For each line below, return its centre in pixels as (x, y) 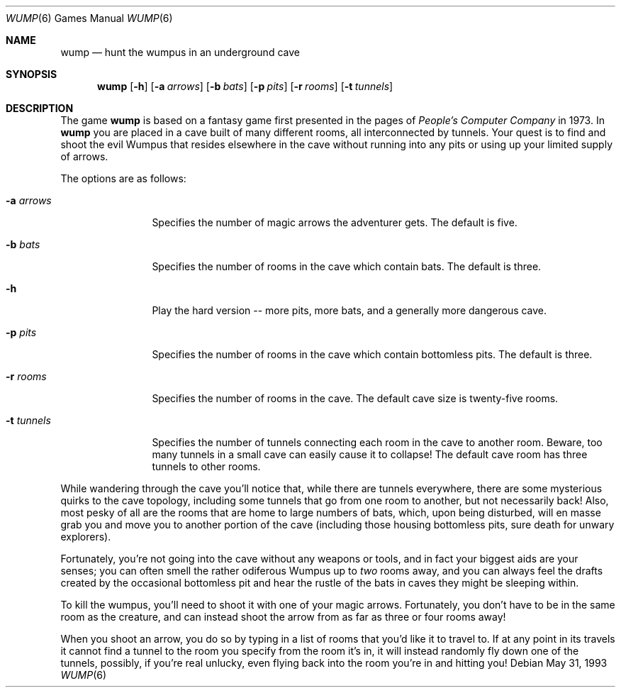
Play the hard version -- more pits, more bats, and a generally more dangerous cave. (349, 310)
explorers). (86, 537)
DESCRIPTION (40, 108)
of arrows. (84, 156)
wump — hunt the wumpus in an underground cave (180, 52)
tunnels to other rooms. (206, 466)
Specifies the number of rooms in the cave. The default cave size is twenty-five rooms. (355, 398)
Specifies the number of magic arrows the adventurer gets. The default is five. (335, 222)
